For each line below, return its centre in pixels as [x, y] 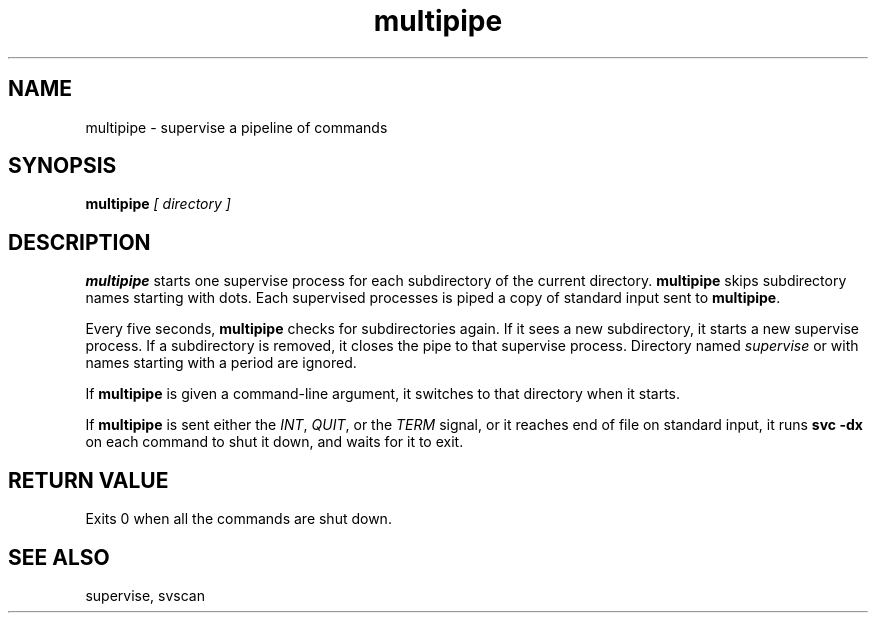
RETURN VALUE [88, 480]
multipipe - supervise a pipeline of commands [236, 127]
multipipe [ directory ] [158, 204]
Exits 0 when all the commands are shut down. [238, 519]
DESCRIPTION [79, 242]
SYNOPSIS [62, 166]
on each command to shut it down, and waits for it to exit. [274, 442]
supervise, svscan [145, 595]
